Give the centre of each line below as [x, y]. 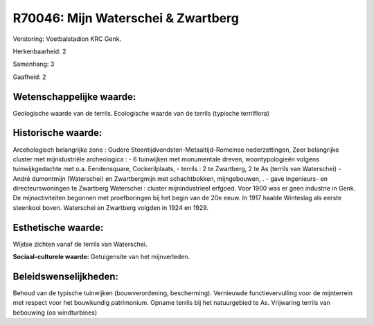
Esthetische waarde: [58, 228]
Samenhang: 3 [34, 64]
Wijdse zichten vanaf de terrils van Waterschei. [80, 244]
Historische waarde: [57, 133]
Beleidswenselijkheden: [66, 276]
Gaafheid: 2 [29, 77]
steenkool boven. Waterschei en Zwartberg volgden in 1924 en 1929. [111, 207]
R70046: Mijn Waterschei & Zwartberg [126, 18]
